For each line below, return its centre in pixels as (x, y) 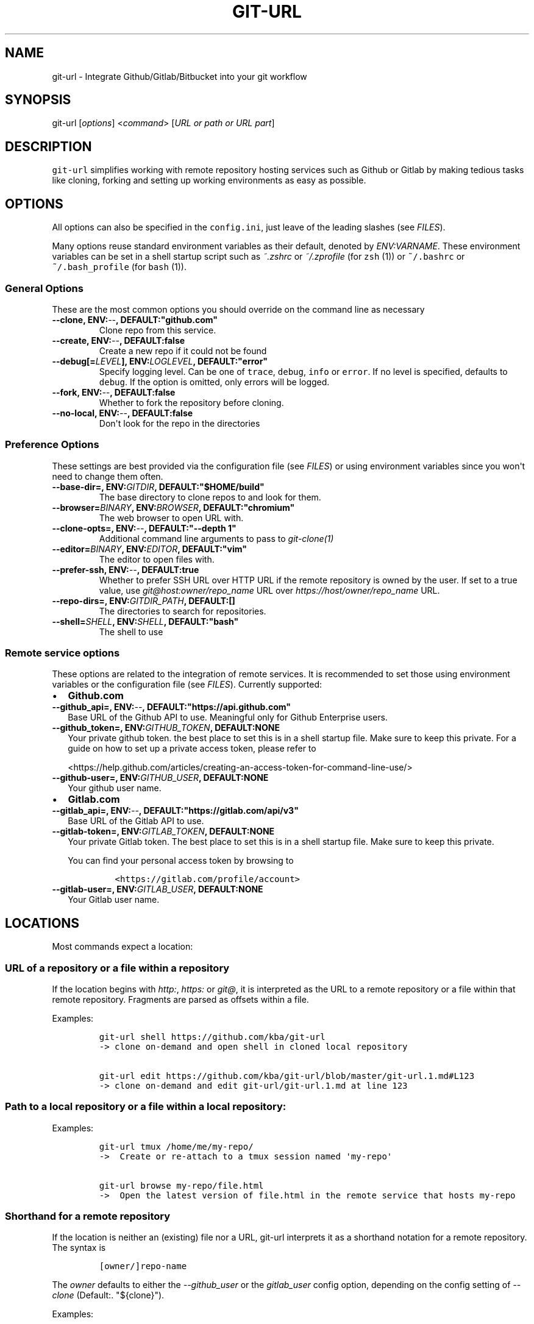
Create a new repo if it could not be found (183, 351)
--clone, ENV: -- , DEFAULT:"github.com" (135, 319)
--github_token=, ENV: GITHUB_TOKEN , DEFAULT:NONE (166, 728)
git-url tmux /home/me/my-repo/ (176, 1146)
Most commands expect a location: (123, 947)
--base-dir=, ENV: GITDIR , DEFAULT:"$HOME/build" (158, 486)
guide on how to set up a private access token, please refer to (192, 749)
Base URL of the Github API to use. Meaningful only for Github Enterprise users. (228, 717)
